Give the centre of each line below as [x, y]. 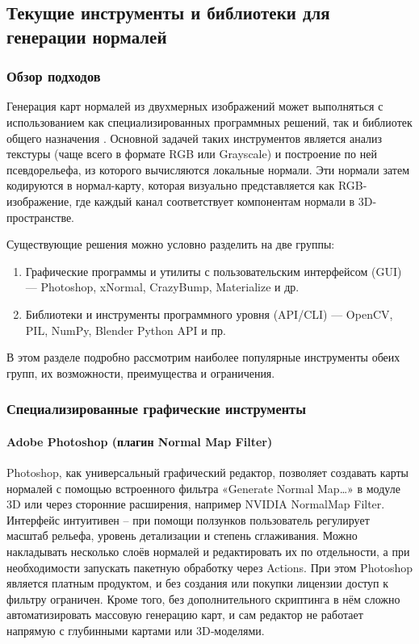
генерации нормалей [87, 36]
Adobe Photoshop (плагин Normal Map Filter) [140, 441]
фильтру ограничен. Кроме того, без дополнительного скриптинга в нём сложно [203, 598]
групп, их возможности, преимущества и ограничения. [141, 372]
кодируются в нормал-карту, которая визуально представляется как [171, 185]
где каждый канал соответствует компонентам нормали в [215, 201]
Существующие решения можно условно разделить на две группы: [171, 244]
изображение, [40, 201]
